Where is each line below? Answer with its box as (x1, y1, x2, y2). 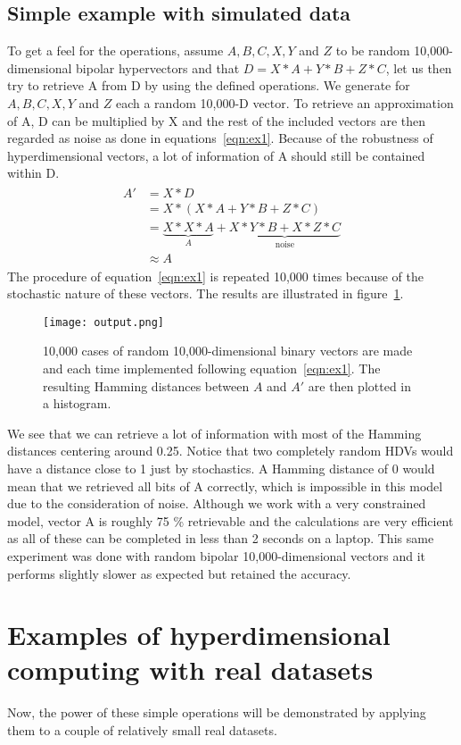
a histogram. (43, 394, 111, 413)
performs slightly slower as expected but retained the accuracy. (7, 564, 351, 582)
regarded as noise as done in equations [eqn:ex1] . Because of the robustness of (7, 129, 433, 147)
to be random (335, 41, 410, 60)
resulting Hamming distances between (43, 376, 250, 395)
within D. (7, 163, 60, 182)
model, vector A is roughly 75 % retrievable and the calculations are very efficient (7, 511, 454, 530)
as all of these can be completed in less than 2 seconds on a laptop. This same (7, 529, 434, 548)
